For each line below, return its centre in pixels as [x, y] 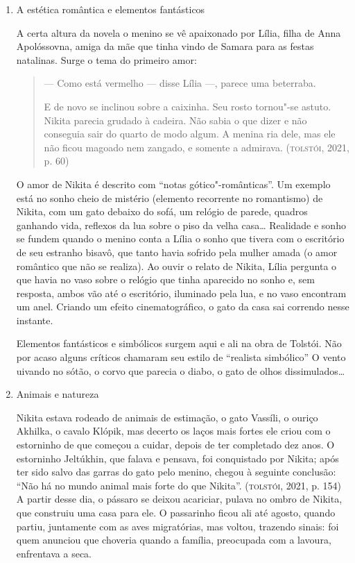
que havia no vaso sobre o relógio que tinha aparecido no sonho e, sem [165, 279]
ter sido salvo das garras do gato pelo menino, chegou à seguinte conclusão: [176, 472]
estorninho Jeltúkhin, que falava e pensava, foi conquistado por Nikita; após [177, 458]
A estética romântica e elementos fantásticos [111, 9]
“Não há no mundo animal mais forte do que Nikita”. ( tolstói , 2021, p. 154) [179, 485]
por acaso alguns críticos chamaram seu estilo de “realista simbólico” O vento [181, 357]
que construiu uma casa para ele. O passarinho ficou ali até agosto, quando [176, 512]
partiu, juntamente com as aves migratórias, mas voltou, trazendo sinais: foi [177, 526]
